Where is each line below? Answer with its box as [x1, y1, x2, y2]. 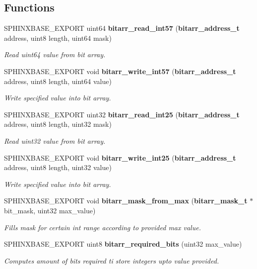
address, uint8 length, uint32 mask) [4, 119, 112, 129]
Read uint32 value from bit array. [4, 135, 106, 146]
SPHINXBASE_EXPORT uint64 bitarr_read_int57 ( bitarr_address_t [4, 23, 240, 33]
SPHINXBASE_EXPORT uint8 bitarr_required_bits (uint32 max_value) [4, 239, 242, 249]
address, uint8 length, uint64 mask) [4, 32, 112, 43]
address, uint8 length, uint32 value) [4, 162, 112, 173]
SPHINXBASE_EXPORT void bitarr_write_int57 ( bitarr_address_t [4, 66, 236, 76]
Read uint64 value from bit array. [4, 49, 106, 60]
